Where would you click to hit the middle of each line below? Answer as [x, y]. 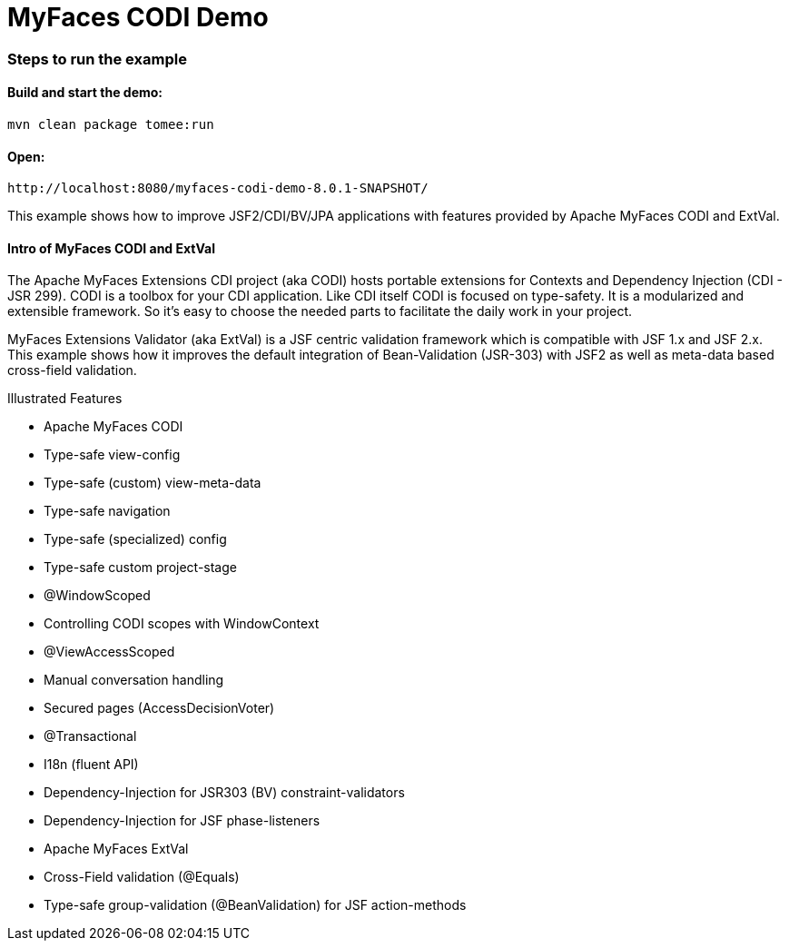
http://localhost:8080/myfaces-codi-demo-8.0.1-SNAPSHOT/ [218, 188]
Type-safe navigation [107, 511]
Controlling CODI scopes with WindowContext [182, 624]
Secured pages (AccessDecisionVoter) [159, 708]
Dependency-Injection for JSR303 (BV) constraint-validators [224, 793]
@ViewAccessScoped [109, 652]
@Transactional [90, 736]
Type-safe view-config [112, 455]
